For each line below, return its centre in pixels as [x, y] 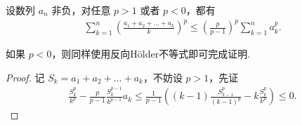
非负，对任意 [81, 10]
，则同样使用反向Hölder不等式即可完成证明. [151, 54]
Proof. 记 [25, 77]
